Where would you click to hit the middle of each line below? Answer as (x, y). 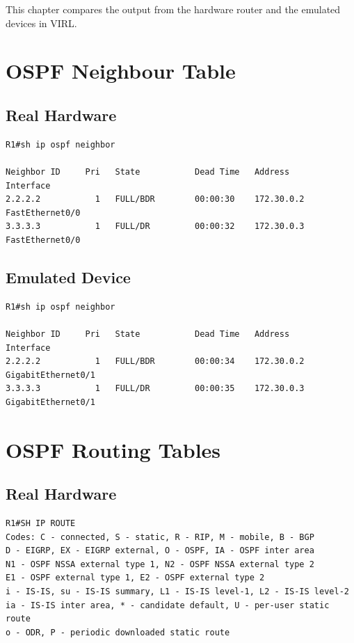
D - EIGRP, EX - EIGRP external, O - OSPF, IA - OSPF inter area (160, 551)
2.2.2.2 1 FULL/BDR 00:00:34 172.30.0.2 (155, 362)
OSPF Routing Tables (113, 449)
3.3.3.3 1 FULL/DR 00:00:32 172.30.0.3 (155, 227)
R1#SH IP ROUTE (41, 524)
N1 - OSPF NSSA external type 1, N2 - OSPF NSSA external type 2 (160, 564)
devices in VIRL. (41, 23)
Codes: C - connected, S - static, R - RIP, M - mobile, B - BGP (160, 537)
